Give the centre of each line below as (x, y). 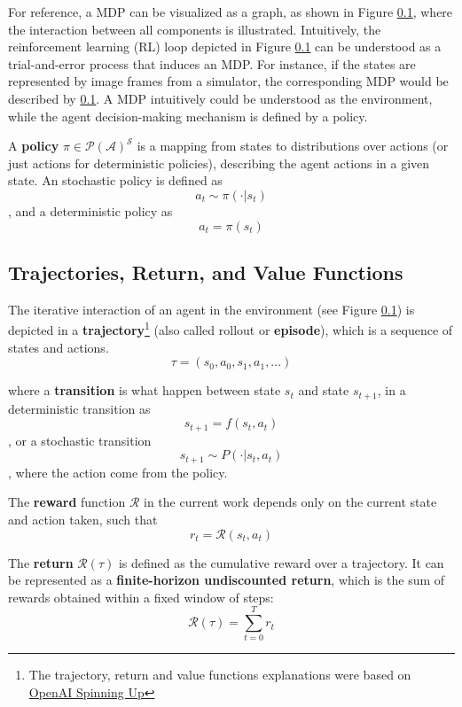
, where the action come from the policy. (118, 472)
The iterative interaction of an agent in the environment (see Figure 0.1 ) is (211, 309)
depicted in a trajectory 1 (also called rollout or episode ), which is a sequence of (231, 328)
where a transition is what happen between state (145, 390)
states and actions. (59, 347)
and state (324, 390)
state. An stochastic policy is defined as (115, 180)
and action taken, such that (83, 519)
